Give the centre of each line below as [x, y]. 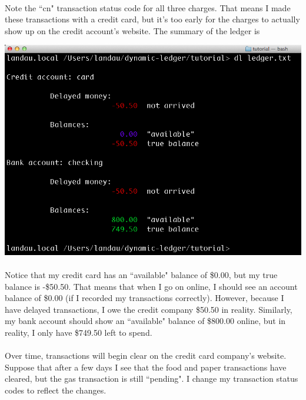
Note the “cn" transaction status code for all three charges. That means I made [148, 7]
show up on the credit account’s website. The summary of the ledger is [132, 30]
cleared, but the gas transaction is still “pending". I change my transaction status [152, 378]
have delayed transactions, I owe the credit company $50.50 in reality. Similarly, [149, 309]
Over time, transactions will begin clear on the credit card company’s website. [146, 356]
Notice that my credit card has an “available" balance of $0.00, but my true [141, 275]
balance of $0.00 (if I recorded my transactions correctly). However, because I [144, 298]
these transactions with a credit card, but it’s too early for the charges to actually [152, 19]
